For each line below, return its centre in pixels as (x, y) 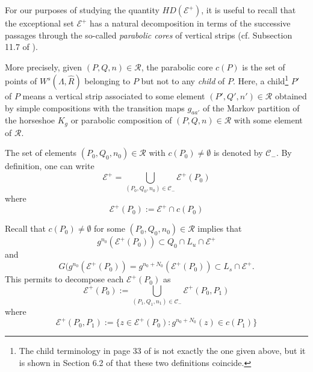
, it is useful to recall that (249, 10)
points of (21, 81)
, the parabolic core (177, 67)
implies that (220, 228)
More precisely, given (44, 67)
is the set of (264, 67)
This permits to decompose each (64, 279)
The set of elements (41, 153)
